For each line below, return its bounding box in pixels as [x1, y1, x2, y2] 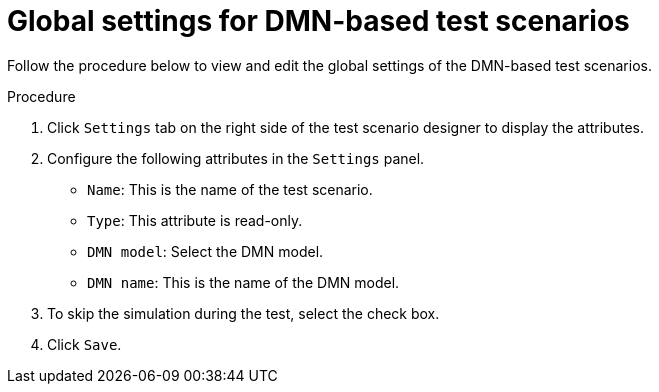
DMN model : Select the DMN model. [87, 242, 324, 260]
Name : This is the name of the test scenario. [87, 180, 373, 198]
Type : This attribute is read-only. [87, 211, 303, 229]
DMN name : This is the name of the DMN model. [87, 273, 400, 291]
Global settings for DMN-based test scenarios [7, 4, 630, 38]
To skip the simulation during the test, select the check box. [47, 304, 440, 322]
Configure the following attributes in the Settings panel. [47, 149, 425, 167]
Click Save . [47, 335, 122, 353]
